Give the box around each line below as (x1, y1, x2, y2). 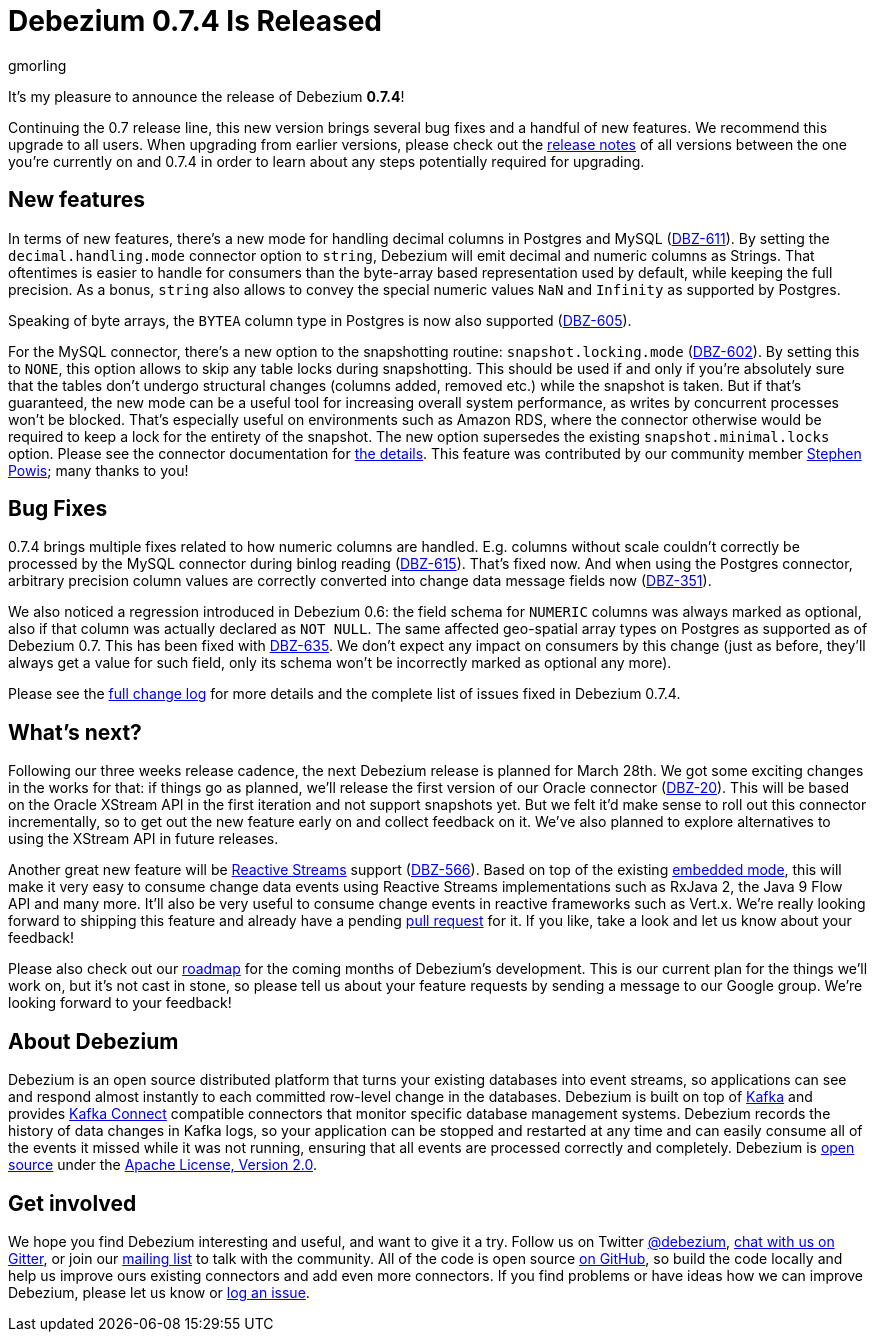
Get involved (8, 1190, 137, 1216)
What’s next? (8, 719, 142, 745)
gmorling (8, 56, 67, 74)
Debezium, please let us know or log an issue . (8, 1283, 310, 1301)
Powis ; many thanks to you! (8, 461, 189, 479)
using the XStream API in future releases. (8, 830, 279, 848)
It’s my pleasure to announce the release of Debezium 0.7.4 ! (8, 87, 405, 105)
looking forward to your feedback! (8, 994, 232, 1012)
